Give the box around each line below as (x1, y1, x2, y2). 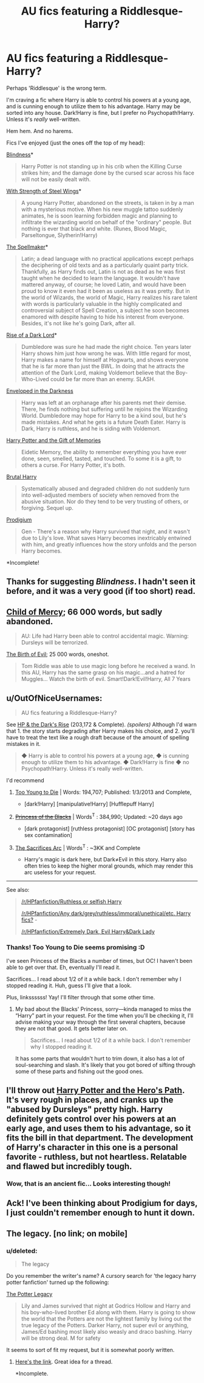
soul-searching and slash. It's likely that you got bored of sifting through (15, 1061, 196, 1068)
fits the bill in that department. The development (6, 1133, 194, 1143)
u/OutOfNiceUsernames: (6, 693, 103, 703)
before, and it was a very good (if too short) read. (6, 586, 196, 596)
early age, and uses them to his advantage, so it (6, 1123, 191, 1133)
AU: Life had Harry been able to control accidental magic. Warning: (21, 632, 189, 640)
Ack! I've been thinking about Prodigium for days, (6, 1198, 198, 1209)
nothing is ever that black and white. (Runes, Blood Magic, (21, 225, 167, 232)
